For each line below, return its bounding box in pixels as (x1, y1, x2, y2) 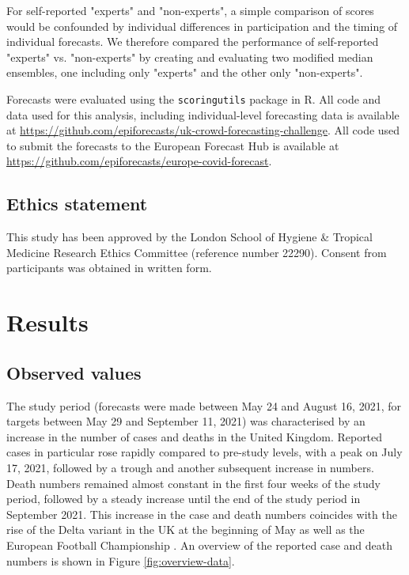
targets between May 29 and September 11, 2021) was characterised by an (6, 413, 365, 429)
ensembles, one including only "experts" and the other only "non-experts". (6, 64, 363, 81)
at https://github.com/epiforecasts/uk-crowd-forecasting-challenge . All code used (6, 122, 400, 138)
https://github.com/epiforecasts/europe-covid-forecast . (6, 153, 272, 169)
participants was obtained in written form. (6, 259, 212, 276)
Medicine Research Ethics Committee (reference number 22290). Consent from (6, 244, 387, 260)
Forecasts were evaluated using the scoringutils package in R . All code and (6, 90, 381, 107)
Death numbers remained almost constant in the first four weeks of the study (6, 475, 381, 491)
